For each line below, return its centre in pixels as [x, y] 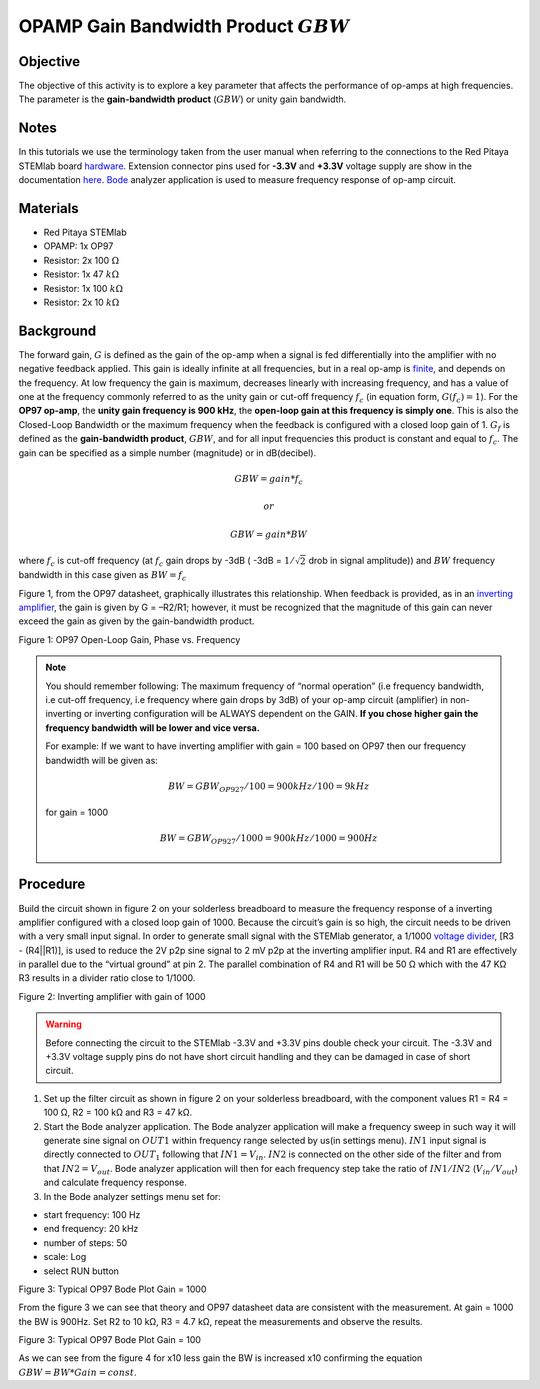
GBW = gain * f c [269, 480]
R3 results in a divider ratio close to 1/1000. [107, 978]
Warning [63, 1024]
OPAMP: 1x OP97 [78, 246]
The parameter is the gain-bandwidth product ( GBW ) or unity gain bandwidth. [182, 99]
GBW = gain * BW [269, 534]
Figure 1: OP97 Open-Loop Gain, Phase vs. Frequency [129, 639]
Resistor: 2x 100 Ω [81, 260]
